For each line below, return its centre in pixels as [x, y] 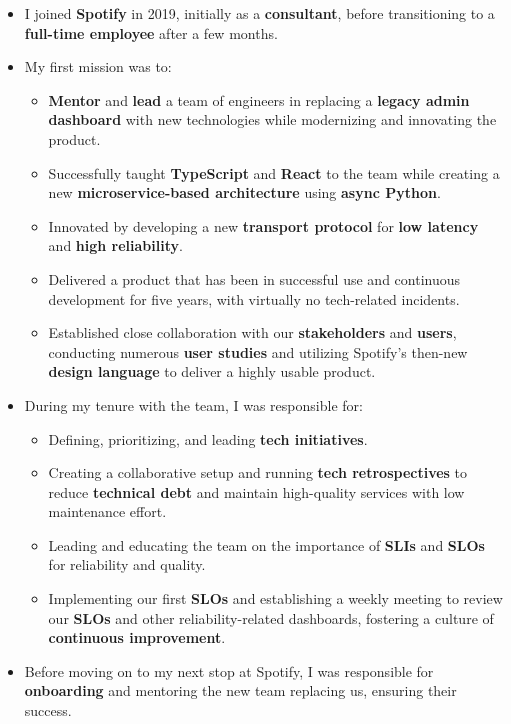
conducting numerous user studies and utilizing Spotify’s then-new [258, 351]
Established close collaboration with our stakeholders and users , [252, 332]
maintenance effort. [107, 511]
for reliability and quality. [127, 564]
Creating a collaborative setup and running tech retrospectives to [258, 472]
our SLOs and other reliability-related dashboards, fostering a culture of [271, 617]
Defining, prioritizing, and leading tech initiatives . [208, 438]
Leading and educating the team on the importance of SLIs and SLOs [266, 544]
